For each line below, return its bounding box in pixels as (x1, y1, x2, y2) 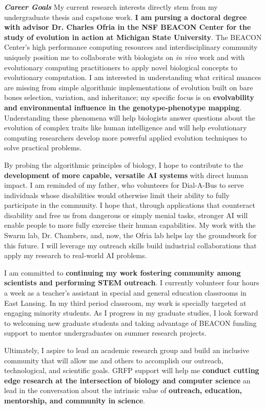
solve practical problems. (4, 142, 82, 153)
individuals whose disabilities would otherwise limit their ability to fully (4, 189, 230, 200)
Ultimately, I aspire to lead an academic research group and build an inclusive (4, 345, 250, 355)
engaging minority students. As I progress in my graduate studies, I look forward (4, 307, 258, 318)
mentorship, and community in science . (4, 395, 145, 405)
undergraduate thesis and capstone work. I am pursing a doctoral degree (4, 11, 247, 22)
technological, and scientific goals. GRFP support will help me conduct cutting (4, 365, 259, 376)
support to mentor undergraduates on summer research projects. (4, 327, 207, 338)
